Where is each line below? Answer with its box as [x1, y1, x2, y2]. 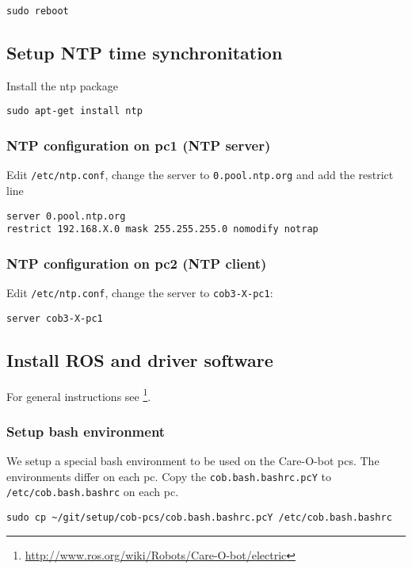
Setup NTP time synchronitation [6, 40, 283, 65]
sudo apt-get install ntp [6, 105, 143, 117]
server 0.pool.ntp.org [6, 210, 126, 222]
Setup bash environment [6, 421, 166, 441]
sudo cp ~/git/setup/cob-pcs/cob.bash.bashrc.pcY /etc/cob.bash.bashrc [6, 512, 392, 523]
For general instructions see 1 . [6, 385, 151, 404]
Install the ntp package [6, 77, 118, 94]
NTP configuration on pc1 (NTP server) [6, 136, 271, 155]
